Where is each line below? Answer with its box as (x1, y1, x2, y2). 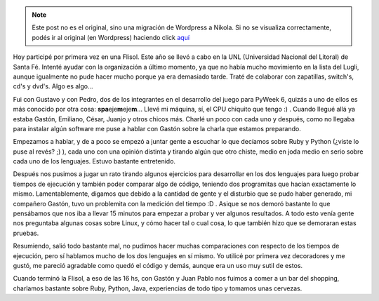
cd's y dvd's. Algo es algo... (13, 82, 94, 91)
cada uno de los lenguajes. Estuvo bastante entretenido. (13, 157, 175, 166)
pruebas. (13, 229, 39, 237)
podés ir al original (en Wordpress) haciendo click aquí (32, 33, 189, 41)
